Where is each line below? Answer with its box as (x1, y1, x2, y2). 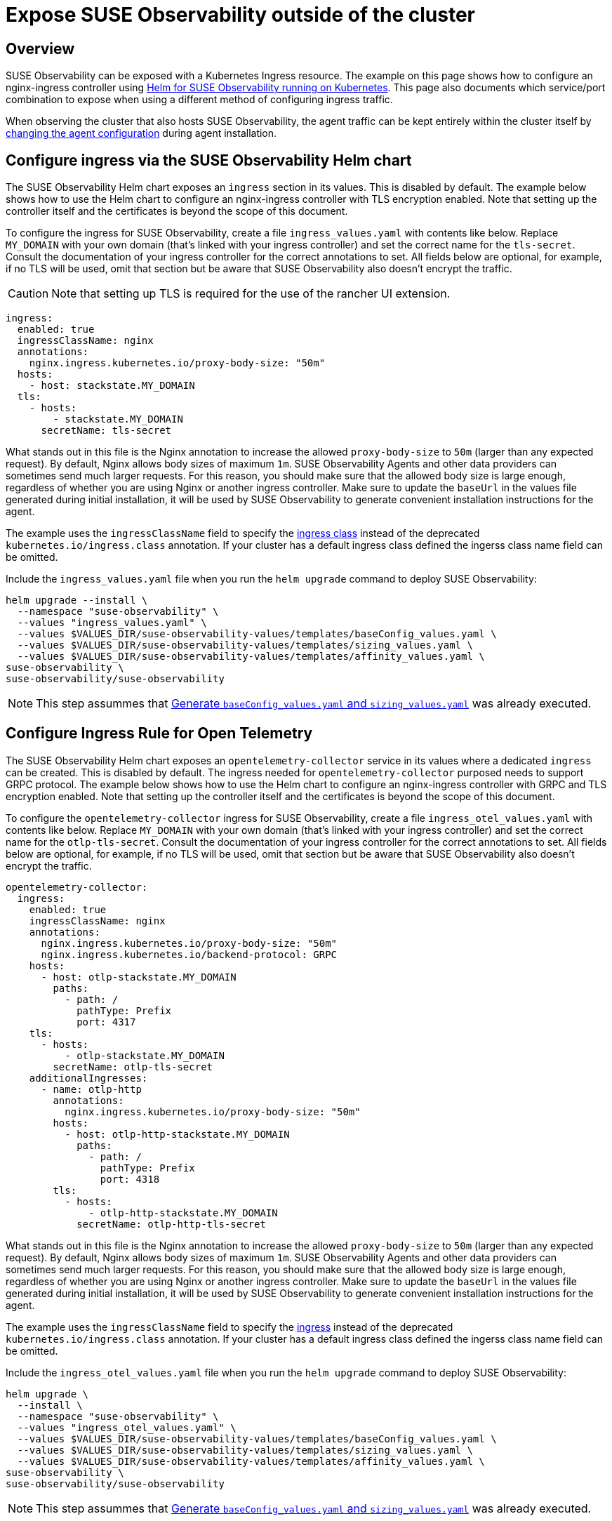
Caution (8, 286, 49, 301)
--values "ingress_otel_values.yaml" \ (17, 1421, 237, 1433)
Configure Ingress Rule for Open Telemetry (6, 724, 313, 743)
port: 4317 (76, 1016, 136, 1028)
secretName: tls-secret (41, 425, 172, 437)
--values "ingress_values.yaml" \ (17, 617, 207, 629)
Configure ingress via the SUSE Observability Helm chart (6, 151, 412, 169)
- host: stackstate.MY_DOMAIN (29, 380, 195, 392)
